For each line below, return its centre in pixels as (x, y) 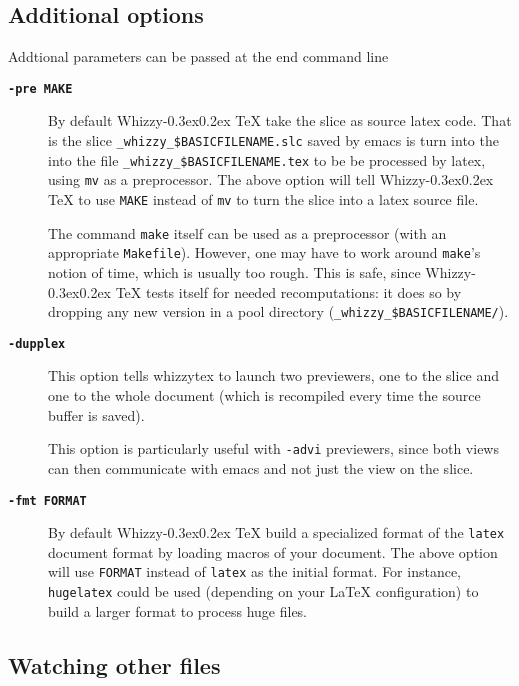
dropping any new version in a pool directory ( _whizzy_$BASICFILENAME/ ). (278, 311)
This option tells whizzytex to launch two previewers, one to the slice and (274, 375)
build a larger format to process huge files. (177, 610)
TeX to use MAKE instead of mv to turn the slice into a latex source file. (263, 199)
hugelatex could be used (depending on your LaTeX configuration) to (263, 591)
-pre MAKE (40, 88)
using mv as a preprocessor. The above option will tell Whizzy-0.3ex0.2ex (271, 179)
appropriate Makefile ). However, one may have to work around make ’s (264, 252)
